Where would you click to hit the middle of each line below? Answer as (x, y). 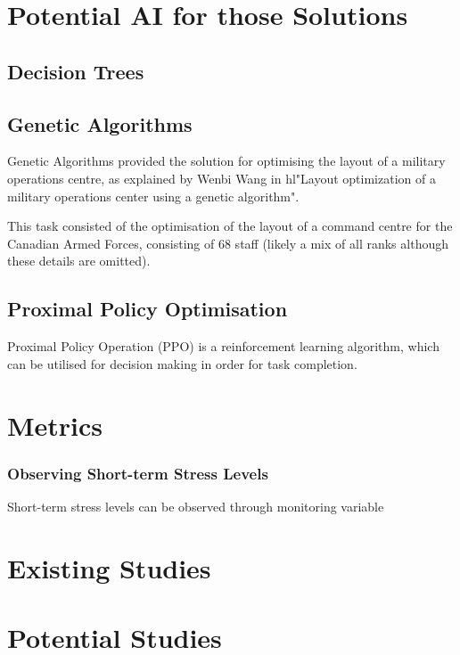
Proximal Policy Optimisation (148, 309)
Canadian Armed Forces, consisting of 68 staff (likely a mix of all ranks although (228, 243)
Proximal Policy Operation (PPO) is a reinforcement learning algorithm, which (223, 346)
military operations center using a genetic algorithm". (153, 196)
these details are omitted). (79, 261)
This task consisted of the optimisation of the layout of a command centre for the (230, 226)
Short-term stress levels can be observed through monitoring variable (196, 506)
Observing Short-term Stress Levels (138, 473)
